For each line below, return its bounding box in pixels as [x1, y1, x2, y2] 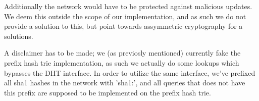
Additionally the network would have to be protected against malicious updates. [4, 1, 252, 11]
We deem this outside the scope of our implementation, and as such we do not [4, 11, 246, 21]
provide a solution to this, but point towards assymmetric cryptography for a [4, 21, 243, 31]
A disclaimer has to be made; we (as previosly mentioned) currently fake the [4, 47, 241, 58]
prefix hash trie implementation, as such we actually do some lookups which [4, 57, 239, 68]
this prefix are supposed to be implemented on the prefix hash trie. [4, 87, 211, 97]
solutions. [4, 30, 33, 41]
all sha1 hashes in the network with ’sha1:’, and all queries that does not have [4, 77, 245, 88]
